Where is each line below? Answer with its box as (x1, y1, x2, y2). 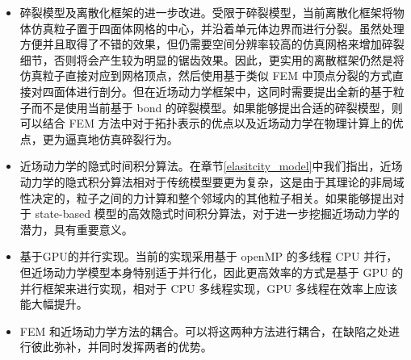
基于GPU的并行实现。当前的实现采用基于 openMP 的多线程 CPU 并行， (19, 248, 398, 265)
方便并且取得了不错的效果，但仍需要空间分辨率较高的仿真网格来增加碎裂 (19, 36, 405, 52)
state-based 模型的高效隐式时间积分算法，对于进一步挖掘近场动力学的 (35, 205, 400, 222)
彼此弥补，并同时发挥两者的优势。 (31, 338, 212, 355)
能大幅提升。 (19, 295, 88, 312)
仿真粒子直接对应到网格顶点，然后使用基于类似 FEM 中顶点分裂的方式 (19, 67, 392, 84)
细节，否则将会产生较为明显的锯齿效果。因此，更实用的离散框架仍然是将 (19, 51, 405, 68)
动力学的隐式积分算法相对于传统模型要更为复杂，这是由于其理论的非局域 (19, 173, 405, 190)
